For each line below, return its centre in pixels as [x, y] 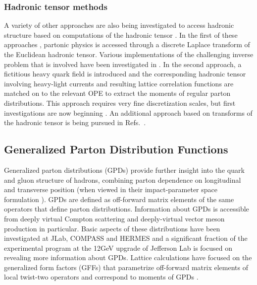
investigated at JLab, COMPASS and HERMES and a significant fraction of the [126, 238]
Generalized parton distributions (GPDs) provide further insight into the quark [124, 170]
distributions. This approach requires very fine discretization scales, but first [120, 103]
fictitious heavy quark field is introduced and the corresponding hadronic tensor [125, 74]
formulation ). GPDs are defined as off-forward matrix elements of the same [119, 199]
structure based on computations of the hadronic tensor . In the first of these [121, 35]
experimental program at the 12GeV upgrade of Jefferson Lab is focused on [118, 248]
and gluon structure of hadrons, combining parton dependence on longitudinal [123, 179]
